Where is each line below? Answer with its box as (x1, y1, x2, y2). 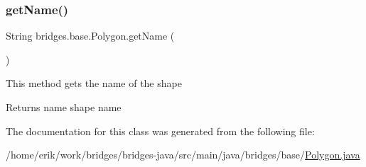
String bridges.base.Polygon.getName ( (6, 28, 175, 43)
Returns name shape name (6, 100, 122, 114)
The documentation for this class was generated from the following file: (6, 123, 315, 138)
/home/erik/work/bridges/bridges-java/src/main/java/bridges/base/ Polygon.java (6, 147, 360, 162)
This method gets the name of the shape (6, 76, 182, 91)
